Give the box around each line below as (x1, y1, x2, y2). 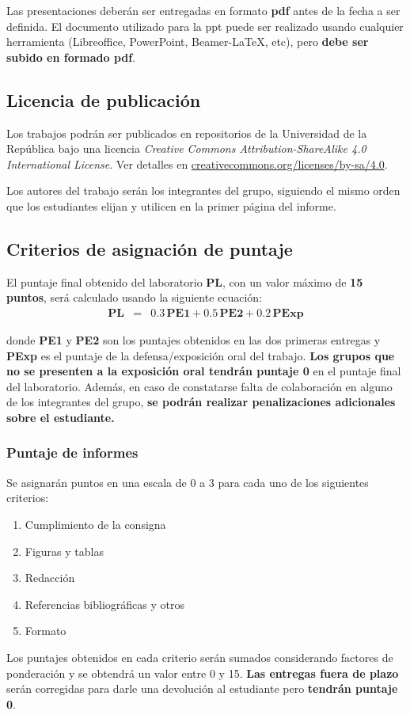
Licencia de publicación (6, 87, 201, 112)
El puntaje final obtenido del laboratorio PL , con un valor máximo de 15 (6, 273, 363, 290)
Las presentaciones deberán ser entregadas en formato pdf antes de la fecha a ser (6, 2, 401, 18)
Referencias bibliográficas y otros (25, 595, 185, 612)
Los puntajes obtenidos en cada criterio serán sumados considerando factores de (6, 648, 393, 665)
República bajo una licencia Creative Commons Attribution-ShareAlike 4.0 (6, 140, 366, 157)
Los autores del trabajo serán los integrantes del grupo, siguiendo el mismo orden (6, 182, 401, 199)
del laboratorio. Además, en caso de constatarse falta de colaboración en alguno (6, 378, 393, 394)
